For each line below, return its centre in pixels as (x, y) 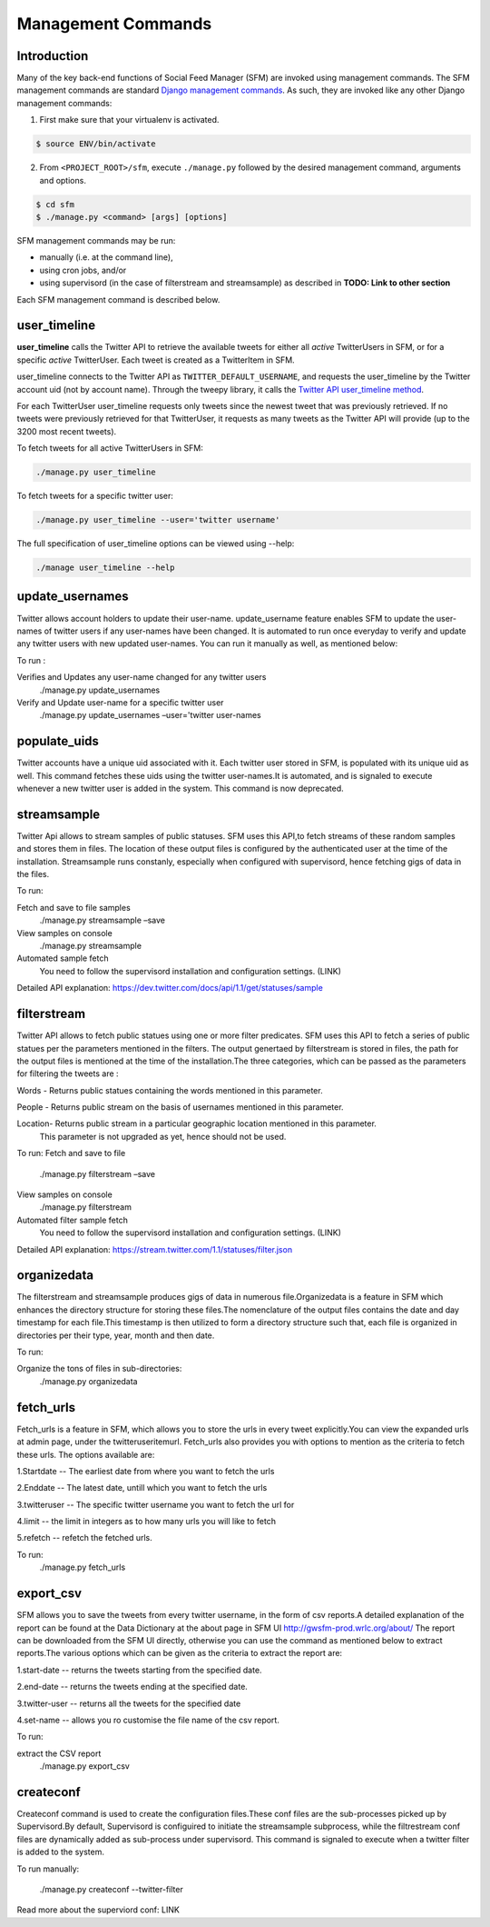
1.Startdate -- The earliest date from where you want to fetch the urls (146, 1471)
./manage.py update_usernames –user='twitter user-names (151, 715)
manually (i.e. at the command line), (106, 257)
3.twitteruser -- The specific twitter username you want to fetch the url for (156, 1504)
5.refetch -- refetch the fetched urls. (85, 1538)
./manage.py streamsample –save (103, 920)
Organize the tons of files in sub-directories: (99, 1369)
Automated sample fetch (63, 958)
